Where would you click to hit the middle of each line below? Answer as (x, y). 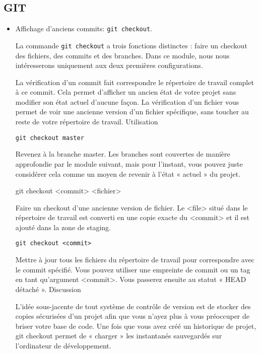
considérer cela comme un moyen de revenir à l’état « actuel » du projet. (128, 173)
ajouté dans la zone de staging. (63, 227)
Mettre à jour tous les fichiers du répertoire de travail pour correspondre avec (135, 260)
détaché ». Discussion (48, 289)
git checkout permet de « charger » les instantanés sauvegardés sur (119, 336)
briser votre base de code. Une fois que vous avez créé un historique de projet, (136, 326)
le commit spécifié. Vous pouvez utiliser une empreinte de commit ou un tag (133, 269)
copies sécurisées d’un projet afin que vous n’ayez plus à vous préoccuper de (133, 316)
